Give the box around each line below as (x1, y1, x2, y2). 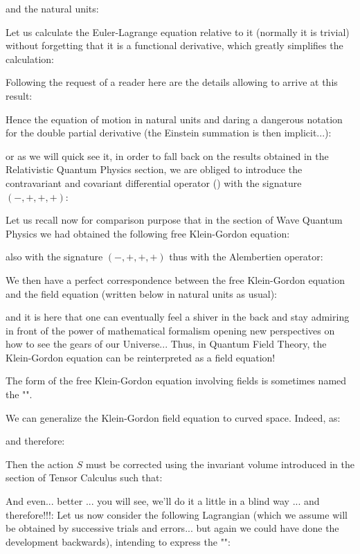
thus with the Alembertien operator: (169, 249, 323, 264)
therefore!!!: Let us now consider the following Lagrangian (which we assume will (6, 507, 348, 521)
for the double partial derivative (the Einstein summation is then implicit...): (6, 125, 332, 140)
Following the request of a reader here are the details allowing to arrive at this (6, 75, 338, 89)
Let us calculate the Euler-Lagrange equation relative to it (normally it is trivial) (6, 24, 350, 39)
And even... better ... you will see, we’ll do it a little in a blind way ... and (6, 494, 320, 508)
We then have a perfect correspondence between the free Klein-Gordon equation (6, 272, 345, 287)
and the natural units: (6, 1, 99, 15)
